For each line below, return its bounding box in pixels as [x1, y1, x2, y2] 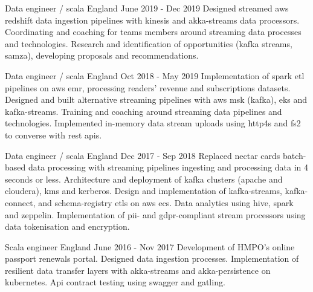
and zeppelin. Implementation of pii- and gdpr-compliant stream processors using [5, 208, 306, 221]
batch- [282, 149, 306, 161]
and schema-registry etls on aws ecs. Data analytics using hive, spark [38, 196, 294, 209]
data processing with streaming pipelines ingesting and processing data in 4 [28, 161, 309, 174]
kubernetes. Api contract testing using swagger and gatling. [5, 276, 225, 288]
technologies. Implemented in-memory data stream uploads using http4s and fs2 [5, 117, 301, 129]
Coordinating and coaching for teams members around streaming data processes [5, 25, 302, 38]
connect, [5, 196, 36, 209]
